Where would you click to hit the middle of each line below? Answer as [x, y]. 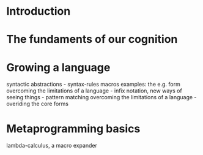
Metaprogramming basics [73, 128]
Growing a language [58, 67]
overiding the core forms [38, 104]
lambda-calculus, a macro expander [52, 146]
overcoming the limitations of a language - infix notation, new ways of [94, 91]
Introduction [39, 11]
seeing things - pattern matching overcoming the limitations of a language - [102, 97]
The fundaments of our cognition [92, 40]
